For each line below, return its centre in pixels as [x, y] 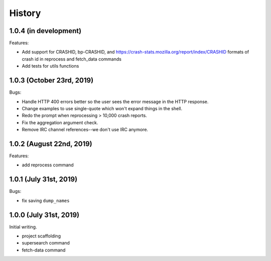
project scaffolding [41, 236]
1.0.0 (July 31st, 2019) [44, 215]
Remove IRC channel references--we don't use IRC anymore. [85, 130]
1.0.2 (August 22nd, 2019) [51, 144]
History [25, 13]
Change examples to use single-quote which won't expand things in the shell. [102, 108]
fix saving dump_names [46, 200]
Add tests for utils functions [50, 66]
